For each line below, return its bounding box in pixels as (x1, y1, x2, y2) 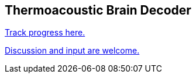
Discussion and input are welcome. (5, 45, 140, 56)
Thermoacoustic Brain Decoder (5, 3, 191, 17)
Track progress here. (5, 27, 85, 38)
